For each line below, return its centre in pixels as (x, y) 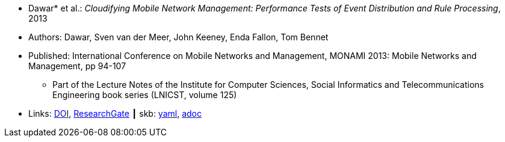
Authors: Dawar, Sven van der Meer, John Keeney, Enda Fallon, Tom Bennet (178, 37)
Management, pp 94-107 (77, 66)
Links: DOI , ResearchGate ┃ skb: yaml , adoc (115, 113)
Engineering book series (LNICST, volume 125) (145, 95)
